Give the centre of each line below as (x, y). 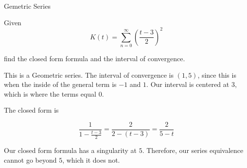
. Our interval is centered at (188, 84)
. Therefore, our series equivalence (193, 150)
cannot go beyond (30, 160)
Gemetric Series (27, 6)
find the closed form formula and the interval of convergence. (95, 59)
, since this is (217, 75)
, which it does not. (91, 160)
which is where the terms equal (50, 93)
